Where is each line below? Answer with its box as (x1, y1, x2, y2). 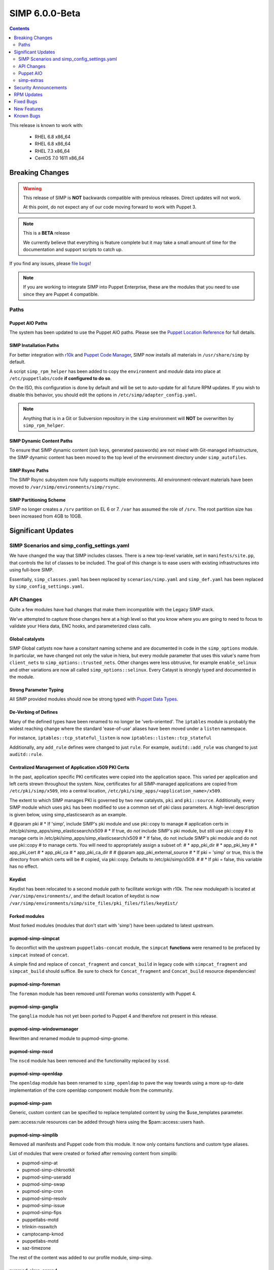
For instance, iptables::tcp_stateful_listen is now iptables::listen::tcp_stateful (9, 735, 212, 741)
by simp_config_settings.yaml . (9, 583, 84, 589)
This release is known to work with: (9, 122, 83, 128)
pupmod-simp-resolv (22, 1195, 67, 1201)
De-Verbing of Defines (9, 709, 58, 715)
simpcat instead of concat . (9, 951, 70, 958)
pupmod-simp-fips (22, 1210, 62, 1216)
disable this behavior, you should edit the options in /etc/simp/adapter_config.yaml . (9, 392, 197, 398)
